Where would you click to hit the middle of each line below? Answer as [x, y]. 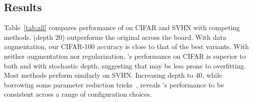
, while [212, 75]
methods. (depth [29, 37]
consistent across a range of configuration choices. [78, 94]
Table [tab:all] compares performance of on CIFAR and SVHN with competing [122, 27]
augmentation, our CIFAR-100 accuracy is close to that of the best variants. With [126, 46]
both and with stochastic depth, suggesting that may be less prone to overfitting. [125, 65]
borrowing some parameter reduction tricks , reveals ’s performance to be [114, 84]
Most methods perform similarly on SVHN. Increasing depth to [99, 75]
